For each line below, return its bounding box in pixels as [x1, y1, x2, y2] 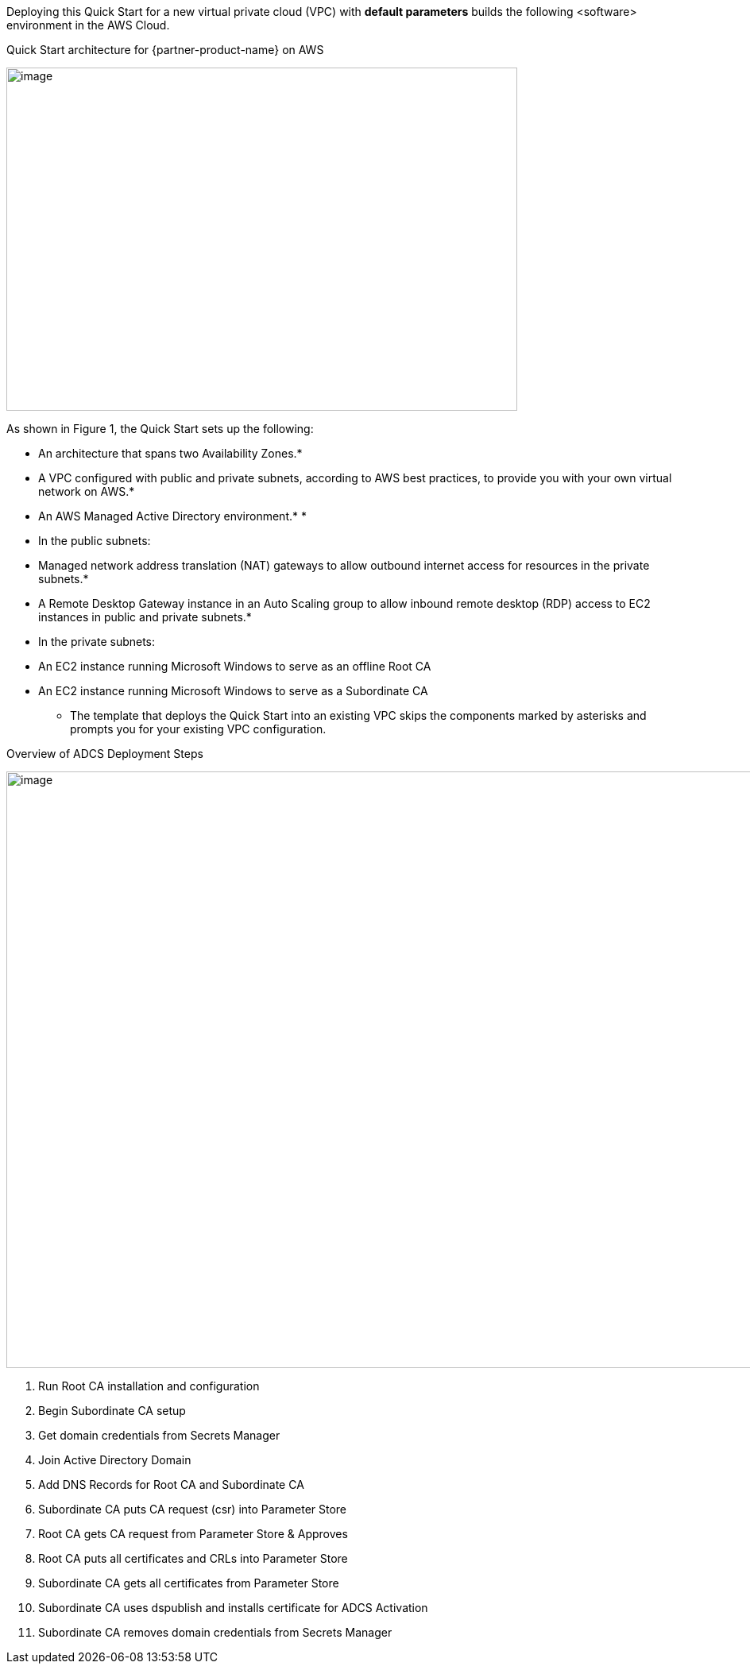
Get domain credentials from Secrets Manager [38, 1428, 280, 1442]
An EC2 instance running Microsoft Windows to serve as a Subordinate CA [38, 684, 428, 698]
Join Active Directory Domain [38, 1453, 191, 1467]
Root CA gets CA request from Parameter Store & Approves [38, 1527, 348, 1540]
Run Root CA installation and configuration [38, 1379, 260, 1393]
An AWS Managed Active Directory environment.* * [38, 509, 307, 523]
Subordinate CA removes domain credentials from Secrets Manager [38, 1626, 392, 1639]
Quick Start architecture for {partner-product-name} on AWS [6, 43, 324, 56]
